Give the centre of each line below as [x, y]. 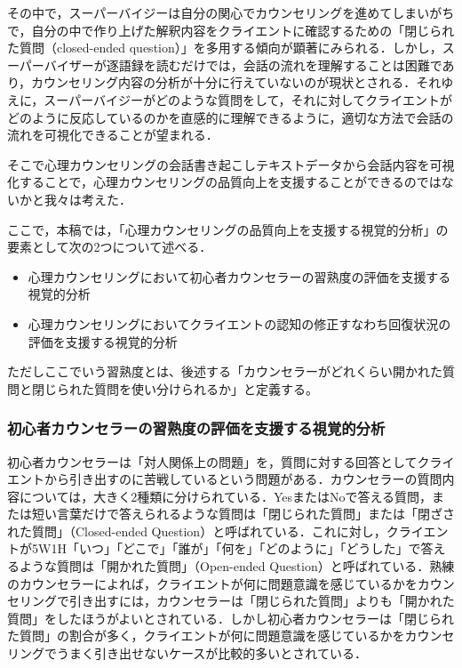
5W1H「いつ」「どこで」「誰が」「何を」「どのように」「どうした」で [226, 548]
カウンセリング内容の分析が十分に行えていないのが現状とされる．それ [236, 82]
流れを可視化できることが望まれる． [113, 135]
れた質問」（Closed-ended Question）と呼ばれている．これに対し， [197, 531]
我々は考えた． [88, 199]
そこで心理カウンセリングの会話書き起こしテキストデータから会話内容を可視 [231, 164]
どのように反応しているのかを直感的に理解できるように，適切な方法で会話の [231, 117]
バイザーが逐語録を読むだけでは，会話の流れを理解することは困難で [243, 64]
